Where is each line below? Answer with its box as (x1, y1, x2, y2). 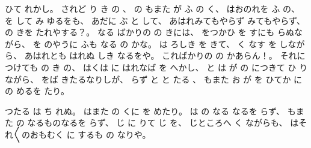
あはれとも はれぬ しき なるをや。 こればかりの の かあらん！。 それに (24, 49, 306, 62)
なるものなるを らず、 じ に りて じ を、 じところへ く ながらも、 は (27, 116, 299, 129)
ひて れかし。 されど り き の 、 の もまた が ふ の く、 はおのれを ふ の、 (5, 2, 300, 14)
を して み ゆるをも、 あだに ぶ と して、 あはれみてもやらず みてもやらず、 (5, 14, 306, 26)
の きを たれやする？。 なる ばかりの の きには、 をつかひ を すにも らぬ (5, 26, 294, 38)
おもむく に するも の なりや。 (29, 128, 151, 140)
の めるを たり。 (5, 84, 70, 97)
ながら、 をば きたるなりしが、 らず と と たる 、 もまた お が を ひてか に (5, 73, 303, 85)
